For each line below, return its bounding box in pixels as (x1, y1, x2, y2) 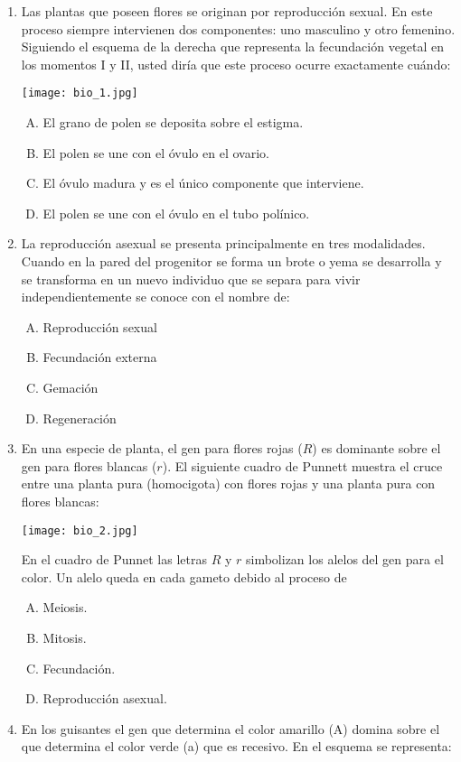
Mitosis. (42, 627, 87, 646)
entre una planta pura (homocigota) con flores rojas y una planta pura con (21, 474, 436, 493)
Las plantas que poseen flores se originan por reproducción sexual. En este (21, 2, 433, 20)
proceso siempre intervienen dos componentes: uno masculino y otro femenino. (21, 19, 456, 38)
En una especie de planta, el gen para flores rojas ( (21, 439, 303, 458)
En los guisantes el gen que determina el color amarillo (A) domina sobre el (21, 719, 440, 738)
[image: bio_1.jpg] (21, 87, 138, 100)
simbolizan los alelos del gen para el (246, 550, 444, 569)
